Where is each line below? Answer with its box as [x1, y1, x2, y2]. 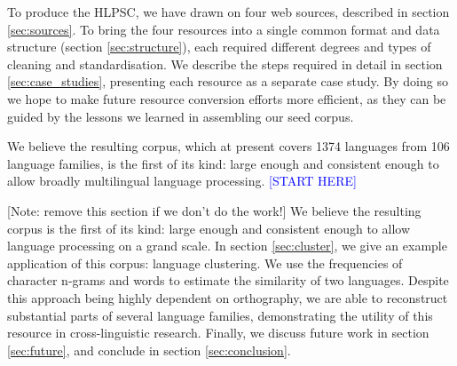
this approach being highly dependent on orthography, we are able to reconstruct [7, 288, 448, 306]
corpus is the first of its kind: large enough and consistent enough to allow [7, 219, 411, 237]
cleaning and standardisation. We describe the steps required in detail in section [7, 54, 443, 73]
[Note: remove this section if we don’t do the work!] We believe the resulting [7, 201, 422, 219]
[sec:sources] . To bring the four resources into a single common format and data [7, 20, 440, 38]
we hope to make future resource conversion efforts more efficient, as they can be [7, 89, 446, 107]
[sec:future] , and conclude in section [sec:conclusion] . [7, 340, 291, 359]
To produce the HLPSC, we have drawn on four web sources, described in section [7, 3, 450, 20]
